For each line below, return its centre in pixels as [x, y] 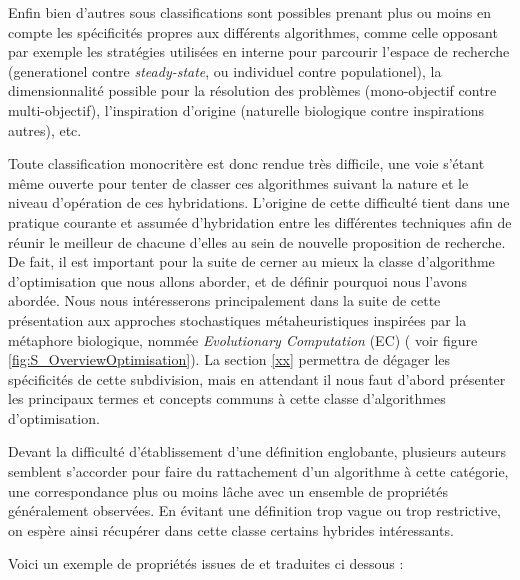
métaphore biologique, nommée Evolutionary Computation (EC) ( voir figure [243, 339]
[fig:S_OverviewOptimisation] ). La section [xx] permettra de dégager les [229, 359]
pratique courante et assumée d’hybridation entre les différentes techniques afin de [260, 221]
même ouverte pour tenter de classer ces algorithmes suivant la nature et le [238, 182]
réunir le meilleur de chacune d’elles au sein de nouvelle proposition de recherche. [257, 241]
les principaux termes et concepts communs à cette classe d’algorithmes [227, 398]
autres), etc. [45, 129]
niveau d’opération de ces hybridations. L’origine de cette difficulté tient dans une [259, 202]
